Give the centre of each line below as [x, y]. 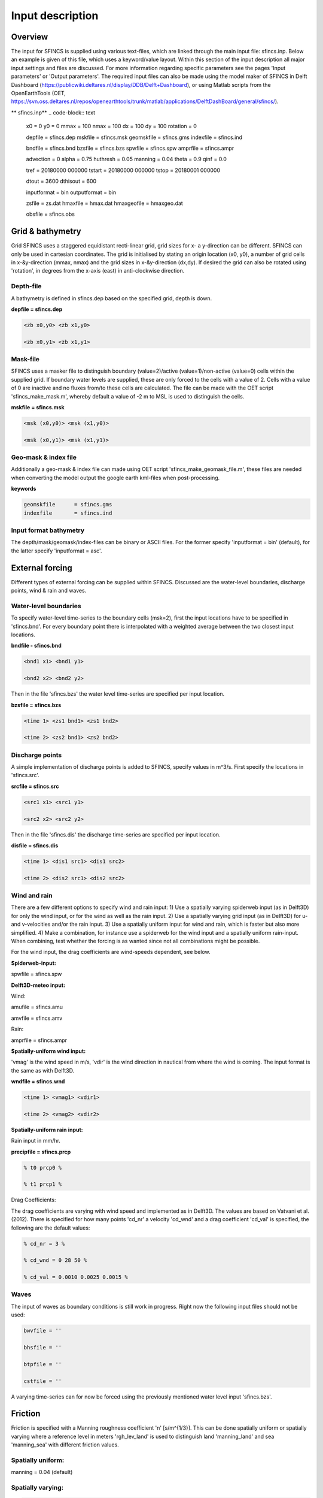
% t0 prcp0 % [43, 1168]
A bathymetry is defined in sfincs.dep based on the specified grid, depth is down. [112, 298]
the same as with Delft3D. [43, 1070]
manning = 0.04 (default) [42, 1472]
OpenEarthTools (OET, [38, 93]
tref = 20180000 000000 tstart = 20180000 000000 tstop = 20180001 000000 [123, 170]
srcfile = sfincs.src [35, 786]
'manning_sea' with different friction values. [65, 1445]
